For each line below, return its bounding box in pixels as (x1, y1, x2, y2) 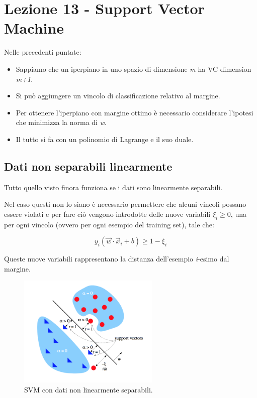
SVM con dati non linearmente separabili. (24, 384, 153, 395)
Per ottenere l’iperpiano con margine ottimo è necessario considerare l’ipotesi (16, 107, 253, 117)
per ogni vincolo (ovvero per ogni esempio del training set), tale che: (4, 219, 214, 229)
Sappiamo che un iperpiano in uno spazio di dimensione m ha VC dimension (16, 63, 251, 74)
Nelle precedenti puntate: (4, 47, 81, 57)
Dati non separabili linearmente (4, 158, 173, 174)
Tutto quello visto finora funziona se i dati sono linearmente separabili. (4, 182, 223, 192)
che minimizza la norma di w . (16, 117, 107, 127)
